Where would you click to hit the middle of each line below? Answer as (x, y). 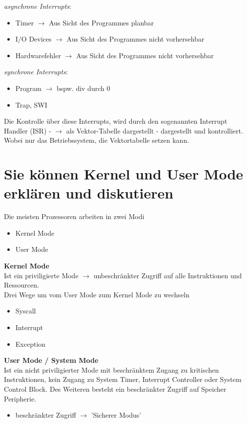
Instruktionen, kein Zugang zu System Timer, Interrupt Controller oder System (123, 379)
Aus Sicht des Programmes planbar (102, 22)
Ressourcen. (21, 285)
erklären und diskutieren (89, 193)
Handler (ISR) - (28, 130)
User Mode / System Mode (51, 360)
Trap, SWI (31, 104)
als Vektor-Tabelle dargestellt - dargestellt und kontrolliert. (154, 130)
